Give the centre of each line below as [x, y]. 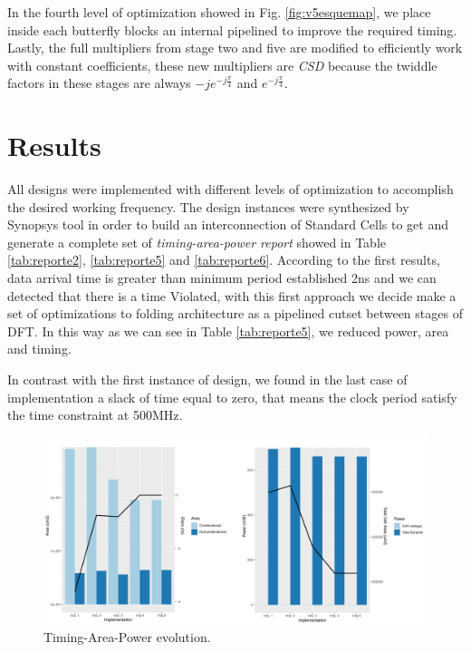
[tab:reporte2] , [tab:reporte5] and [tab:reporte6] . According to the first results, [224, 260]
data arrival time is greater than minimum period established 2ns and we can [222, 278]
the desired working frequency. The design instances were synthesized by [208, 206]
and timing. [39, 349]
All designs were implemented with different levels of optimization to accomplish [231, 189]
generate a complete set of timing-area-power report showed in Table [197, 242]
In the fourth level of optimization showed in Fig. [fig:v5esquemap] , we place [219, 12]
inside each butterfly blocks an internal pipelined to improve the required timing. [232, 29]
